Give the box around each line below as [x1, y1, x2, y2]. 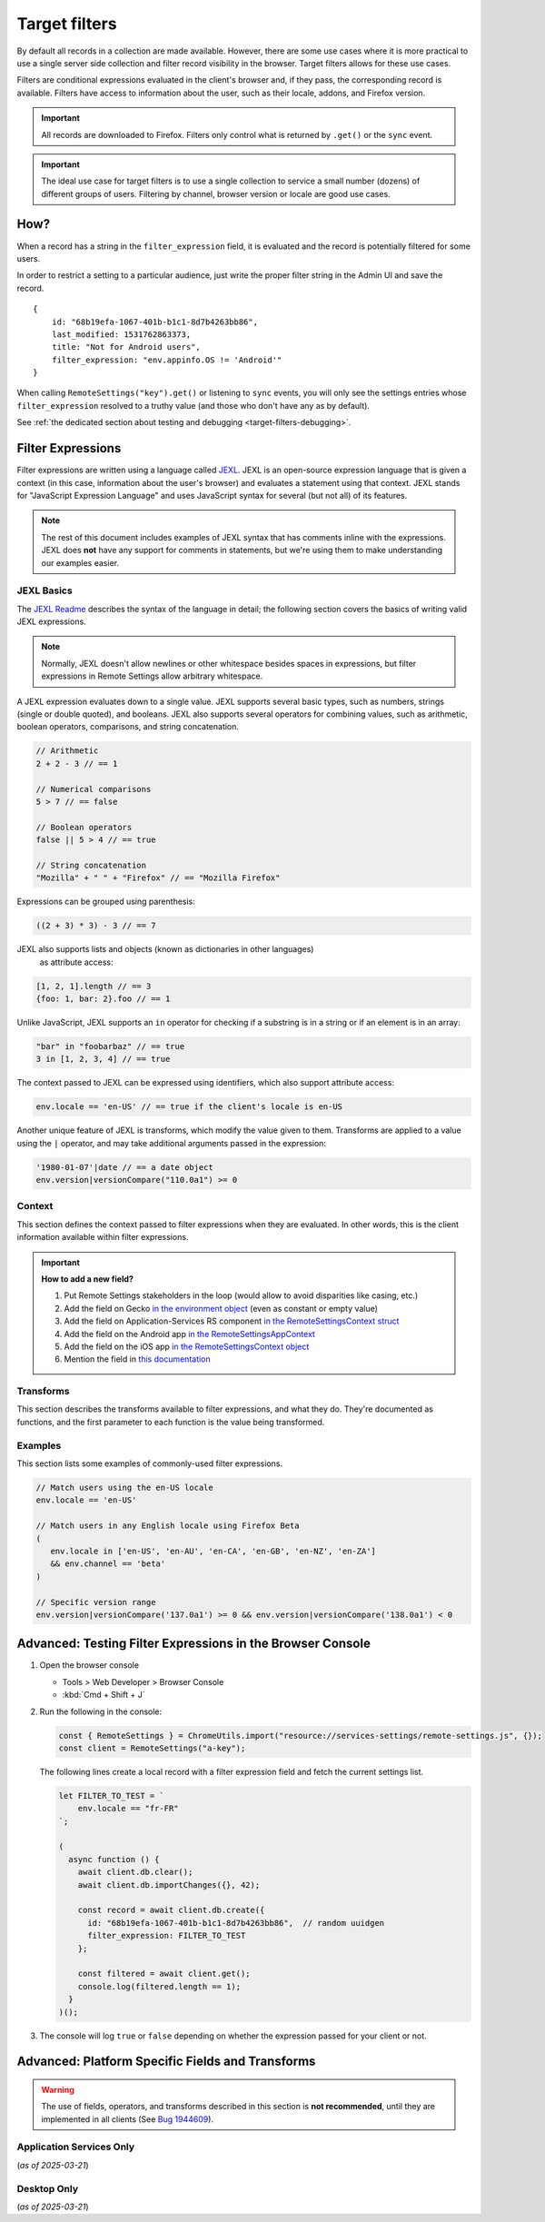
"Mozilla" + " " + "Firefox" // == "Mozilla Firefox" [35, 873, 281, 883]
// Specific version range [35, 1597, 156, 1607]
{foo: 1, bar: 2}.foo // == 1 [35, 994, 171, 1004]
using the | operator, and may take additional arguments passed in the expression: [16, 1137, 327, 1148]
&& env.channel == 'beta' [50, 1559, 166, 1569]
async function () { [68, 1854, 160, 1864]
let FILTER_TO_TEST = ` [58, 1790, 165, 1800]
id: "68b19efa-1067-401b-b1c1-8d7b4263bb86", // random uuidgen [87, 1918, 385, 1928]
